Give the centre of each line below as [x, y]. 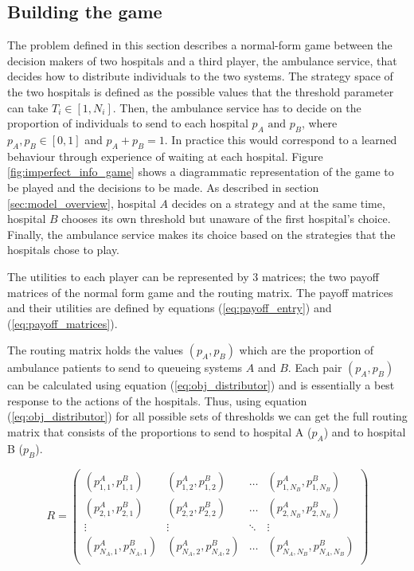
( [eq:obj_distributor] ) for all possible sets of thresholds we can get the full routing [207, 416]
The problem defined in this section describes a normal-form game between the [200, 45]
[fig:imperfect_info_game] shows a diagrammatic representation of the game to [201, 172]
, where [319, 123]
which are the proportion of [307, 350]
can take [28, 107]
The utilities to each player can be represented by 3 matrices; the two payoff [193, 276]
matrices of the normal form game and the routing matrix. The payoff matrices [200, 292]
